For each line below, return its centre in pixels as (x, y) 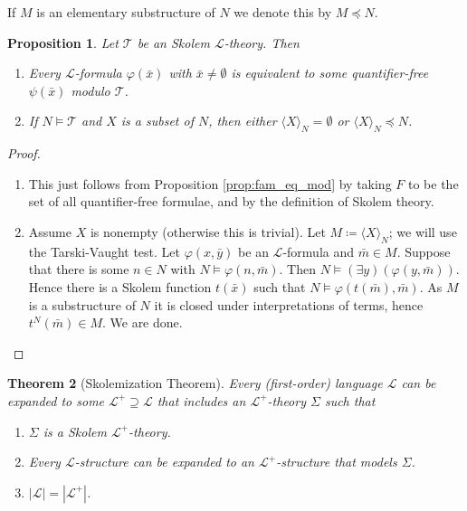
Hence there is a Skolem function (120, 286)
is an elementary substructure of (126, 12)
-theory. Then (262, 42)
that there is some (79, 269)
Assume (50, 231)
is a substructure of (82, 304)
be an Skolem (173, 42)
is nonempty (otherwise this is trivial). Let (208, 231)
